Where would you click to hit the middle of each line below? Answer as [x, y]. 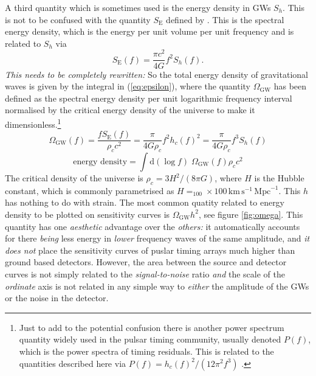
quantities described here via [73, 363]
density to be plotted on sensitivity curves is [88, 214]
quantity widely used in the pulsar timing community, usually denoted [150, 339]
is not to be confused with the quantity [78, 19]
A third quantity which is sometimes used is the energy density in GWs [138, 7]
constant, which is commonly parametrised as [90, 190]
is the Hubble [279, 178]
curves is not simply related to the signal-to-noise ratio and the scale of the [145, 273]
